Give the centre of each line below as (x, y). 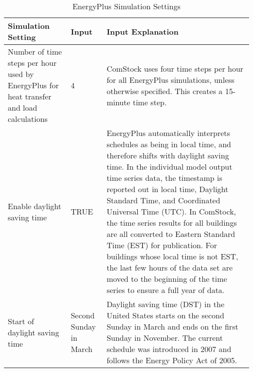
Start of (21, 321)
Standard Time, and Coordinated (163, 200)
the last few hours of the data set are (170, 267)
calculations (28, 119)
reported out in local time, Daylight (168, 189)
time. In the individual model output (170, 166)
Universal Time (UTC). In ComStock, (172, 211)
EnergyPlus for (33, 85)
